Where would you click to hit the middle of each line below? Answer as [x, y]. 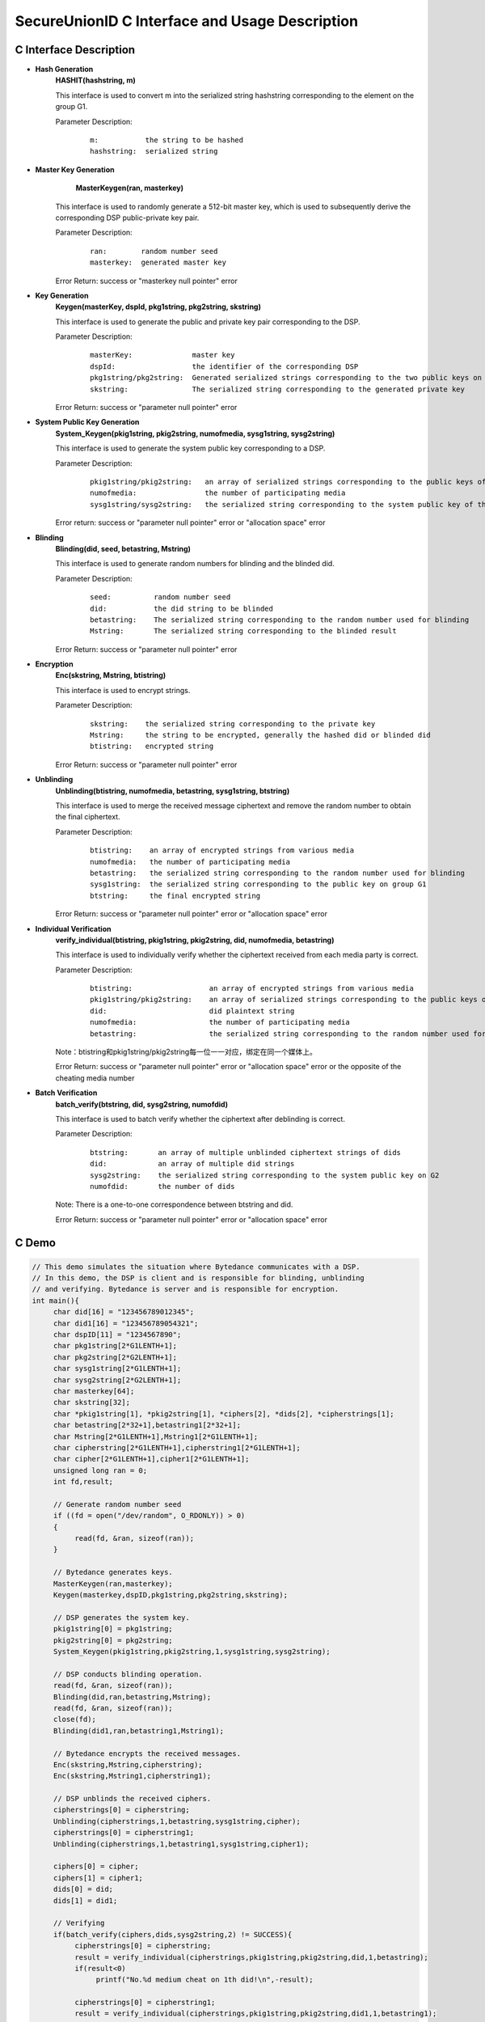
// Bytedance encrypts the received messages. [147, 1753]
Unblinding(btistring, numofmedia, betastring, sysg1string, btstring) [173, 791]
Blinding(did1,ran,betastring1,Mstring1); [138, 1730]
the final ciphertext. [88, 817]
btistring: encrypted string [152, 747]
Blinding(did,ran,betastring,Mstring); [132, 1697]
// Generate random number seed [117, 1504]
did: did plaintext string [192, 1011]
